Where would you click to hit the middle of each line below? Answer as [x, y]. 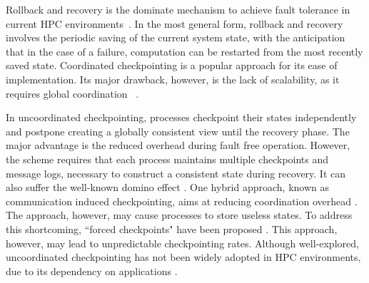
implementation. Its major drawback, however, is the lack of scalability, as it [173, 79]
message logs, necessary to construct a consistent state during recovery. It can [176, 173]
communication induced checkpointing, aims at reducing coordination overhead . [182, 201]
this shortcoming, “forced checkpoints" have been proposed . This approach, [172, 228]
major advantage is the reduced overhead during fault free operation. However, [178, 145]
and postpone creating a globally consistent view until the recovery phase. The [178, 131]
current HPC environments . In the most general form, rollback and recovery [175, 23]
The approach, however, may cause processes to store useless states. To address [179, 215]
